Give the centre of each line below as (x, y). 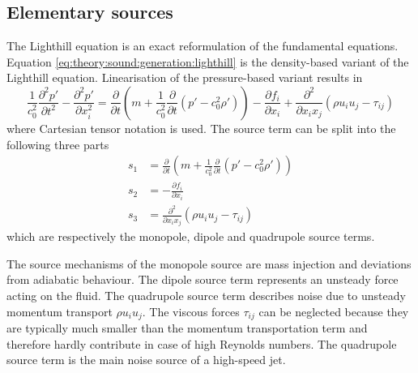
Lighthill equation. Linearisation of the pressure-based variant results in (185, 77)
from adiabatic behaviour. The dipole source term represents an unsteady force (203, 279)
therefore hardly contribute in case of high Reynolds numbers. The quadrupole (202, 343)
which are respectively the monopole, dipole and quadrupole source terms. (191, 236)
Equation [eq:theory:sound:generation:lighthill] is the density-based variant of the (208, 61)
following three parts (58, 144)
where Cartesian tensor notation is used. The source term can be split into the (201, 128)
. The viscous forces (191, 311)
